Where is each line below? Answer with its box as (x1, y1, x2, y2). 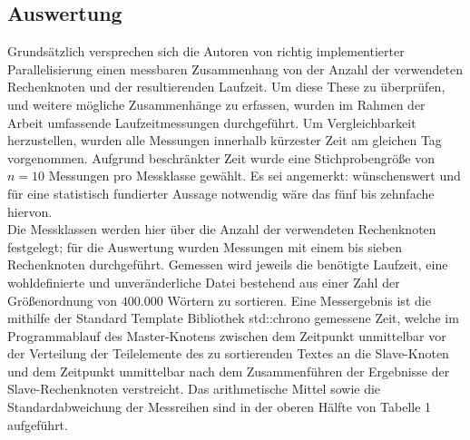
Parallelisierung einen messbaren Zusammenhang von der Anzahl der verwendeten (7, 59, 464, 78)
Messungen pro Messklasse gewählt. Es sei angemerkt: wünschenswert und (48, 166, 461, 185)
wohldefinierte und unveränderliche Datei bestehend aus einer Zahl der (7, 272, 400, 291)
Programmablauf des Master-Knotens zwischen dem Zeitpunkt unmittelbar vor (7, 326, 446, 345)
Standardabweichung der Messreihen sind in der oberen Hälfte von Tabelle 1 (7, 397, 432, 416)
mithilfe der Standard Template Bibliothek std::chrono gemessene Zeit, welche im (7, 308, 459, 328)
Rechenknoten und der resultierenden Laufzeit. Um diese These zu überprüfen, (7, 77, 446, 96)
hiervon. (7, 201, 53, 220)
